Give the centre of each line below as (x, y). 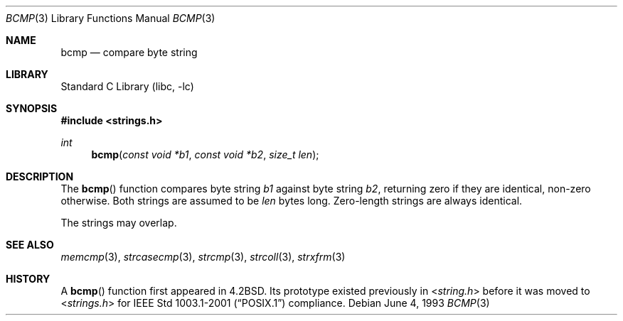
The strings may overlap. (119, 223)
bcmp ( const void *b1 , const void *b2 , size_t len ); (205, 154)
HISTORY (28, 279)
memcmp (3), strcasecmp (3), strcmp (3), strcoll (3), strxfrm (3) (203, 257)
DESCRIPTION (40, 176)
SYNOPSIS (32, 108)
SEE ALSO (30, 245)
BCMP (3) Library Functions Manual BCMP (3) (111, 18)
